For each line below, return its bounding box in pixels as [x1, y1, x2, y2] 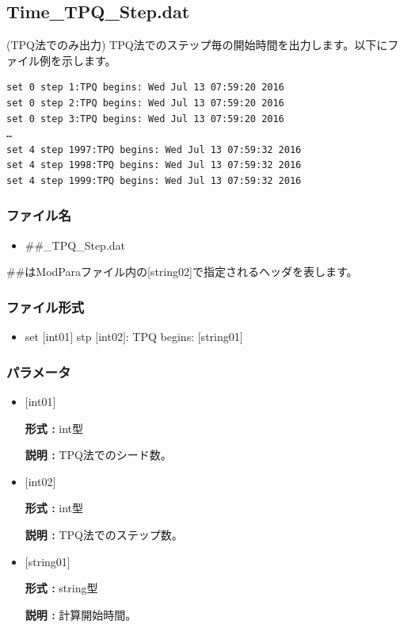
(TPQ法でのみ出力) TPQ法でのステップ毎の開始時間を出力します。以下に [6, 36, 388, 53]
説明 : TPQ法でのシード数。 [25, 446, 172, 463]
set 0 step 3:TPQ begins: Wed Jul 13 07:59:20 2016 [6, 113, 284, 124]
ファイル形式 [6, 297, 85, 316]
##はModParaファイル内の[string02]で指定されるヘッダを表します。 [6, 263, 358, 280]
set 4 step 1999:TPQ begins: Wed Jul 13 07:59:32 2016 [6, 174, 302, 186]
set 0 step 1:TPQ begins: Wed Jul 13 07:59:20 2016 [6, 82, 284, 94]
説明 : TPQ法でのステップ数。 [25, 526, 183, 542]
